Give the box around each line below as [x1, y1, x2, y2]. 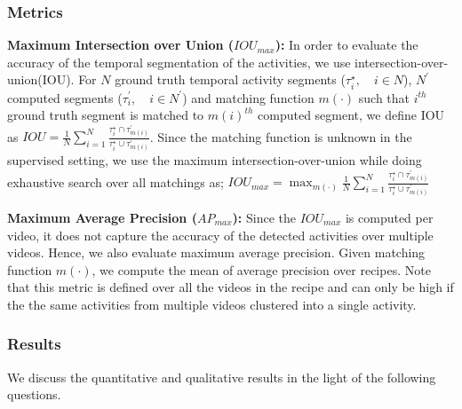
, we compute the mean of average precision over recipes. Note [92, 260, 431, 279]
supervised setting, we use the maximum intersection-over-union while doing [7, 151, 422, 169]
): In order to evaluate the [275, 35, 418, 54]
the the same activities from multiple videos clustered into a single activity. [7, 295, 417, 313]
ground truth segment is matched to [7, 106, 204, 124]
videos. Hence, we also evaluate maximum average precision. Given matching [7, 243, 426, 262]
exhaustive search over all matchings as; [7, 172, 224, 191]
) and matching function [182, 88, 315, 106]
